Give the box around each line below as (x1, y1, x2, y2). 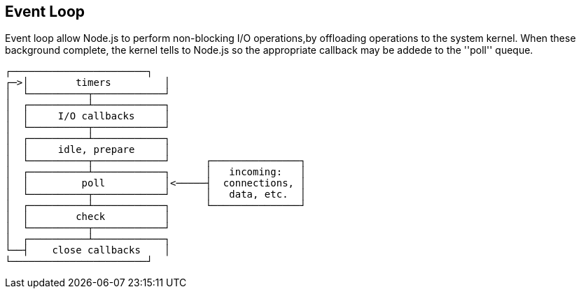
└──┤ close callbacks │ (5, 244, 171, 256)
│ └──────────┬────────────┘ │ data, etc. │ (5, 189, 306, 200)
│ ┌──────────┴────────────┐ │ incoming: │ (5, 166, 306, 178)
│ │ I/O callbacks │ (5, 110, 171, 122)
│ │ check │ (5, 211, 171, 223)
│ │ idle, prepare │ (5, 144, 171, 156)
